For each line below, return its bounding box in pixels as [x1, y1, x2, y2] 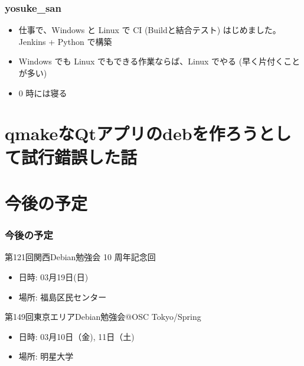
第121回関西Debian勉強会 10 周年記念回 [5, 251, 156, 263]
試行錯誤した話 [21, 144, 138, 169]
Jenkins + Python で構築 [18, 35, 112, 47]
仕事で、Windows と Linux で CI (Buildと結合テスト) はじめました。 [18, 24, 281, 36]
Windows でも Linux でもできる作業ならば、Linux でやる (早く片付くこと [18, 55, 300, 67]
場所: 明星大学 [18, 350, 74, 362]
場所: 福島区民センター [18, 290, 107, 303]
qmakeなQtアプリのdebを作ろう [5, 121, 259, 145]
